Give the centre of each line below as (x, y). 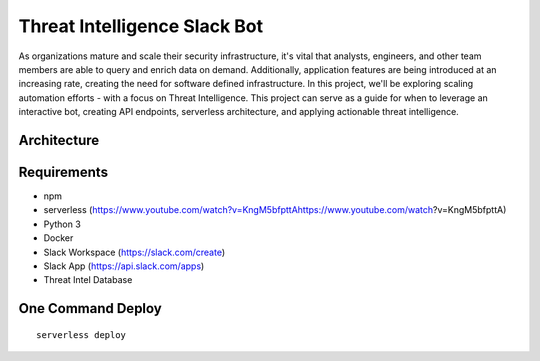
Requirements (63, 171)
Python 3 (62, 224)
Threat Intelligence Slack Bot (141, 26)
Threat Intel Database (88, 280)
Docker (58, 238)
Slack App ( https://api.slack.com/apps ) (124, 266)
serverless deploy (81, 334)
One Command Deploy (90, 308)
